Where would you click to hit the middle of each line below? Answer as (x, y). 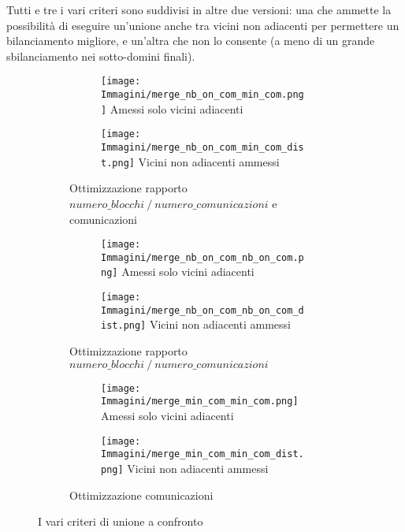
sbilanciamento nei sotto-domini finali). (101, 56)
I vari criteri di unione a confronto (121, 521)
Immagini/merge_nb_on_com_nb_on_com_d (202, 310)
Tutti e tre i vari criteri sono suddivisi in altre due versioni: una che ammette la (199, 9)
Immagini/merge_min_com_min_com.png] (200, 402)
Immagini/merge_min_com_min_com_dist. (202, 454)
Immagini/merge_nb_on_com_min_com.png (202, 95)
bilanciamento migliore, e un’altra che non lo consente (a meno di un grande (191, 41)
